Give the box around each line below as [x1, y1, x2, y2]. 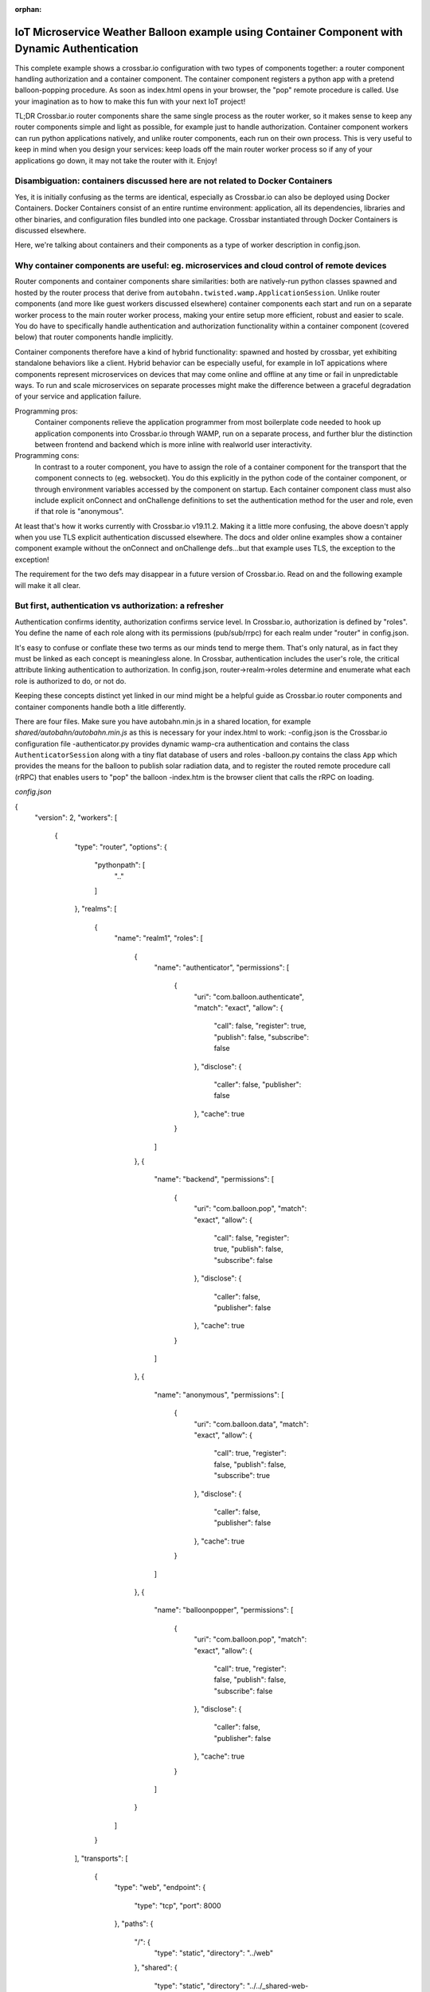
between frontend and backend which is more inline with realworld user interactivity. [34, 439, 312, 449]
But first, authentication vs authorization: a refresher [14, 600, 225, 611]
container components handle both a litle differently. [14, 702, 186, 712]
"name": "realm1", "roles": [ [114, 933, 203, 943]
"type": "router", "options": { [74, 841, 167, 852]
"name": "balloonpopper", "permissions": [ [154, 1606, 294, 1615]
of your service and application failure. [14, 391, 142, 402]
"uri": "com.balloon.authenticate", [193, 992, 304, 1002]
